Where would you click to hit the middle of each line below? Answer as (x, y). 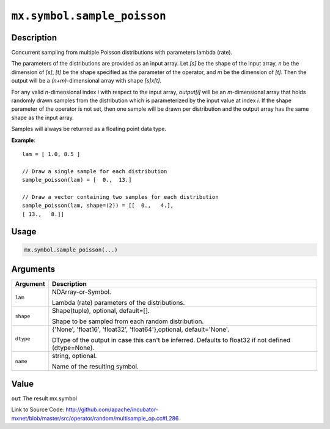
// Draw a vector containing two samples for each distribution (121, 197)
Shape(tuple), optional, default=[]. (101, 311)
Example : (24, 140)
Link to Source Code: (38, 409)
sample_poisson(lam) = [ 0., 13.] (77, 180)
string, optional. (75, 356)
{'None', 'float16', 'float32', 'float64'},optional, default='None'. (141, 329)
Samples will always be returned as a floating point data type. (89, 129)
